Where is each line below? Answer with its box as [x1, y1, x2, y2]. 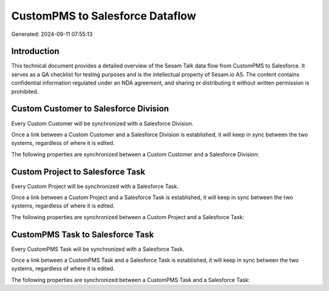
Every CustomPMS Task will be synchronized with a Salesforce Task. [11, 245, 185, 253]
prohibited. [11, 88, 39, 95]
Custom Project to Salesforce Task [11, 166, 146, 177]
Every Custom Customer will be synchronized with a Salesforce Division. [11, 119, 194, 127]
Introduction [11, 46, 60, 57]
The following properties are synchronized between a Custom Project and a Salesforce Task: [11, 213, 244, 220]
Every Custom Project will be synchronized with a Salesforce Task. [11, 183, 179, 190]
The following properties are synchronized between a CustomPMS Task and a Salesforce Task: [11, 276, 250, 283]
